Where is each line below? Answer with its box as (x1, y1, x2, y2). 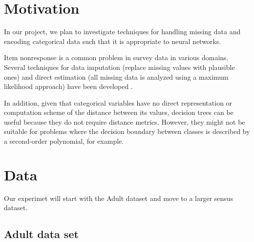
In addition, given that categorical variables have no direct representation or (4, 97, 233, 108)
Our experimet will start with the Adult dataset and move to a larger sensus (4, 193, 233, 203)
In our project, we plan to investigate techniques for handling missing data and (4, 26, 241, 37)
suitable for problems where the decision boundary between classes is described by (4, 126, 250, 136)
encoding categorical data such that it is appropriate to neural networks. (4, 36, 221, 46)
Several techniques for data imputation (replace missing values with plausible (4, 62, 235, 72)
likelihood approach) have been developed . (4, 81, 133, 91)
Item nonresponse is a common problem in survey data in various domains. (4, 52, 229, 63)
